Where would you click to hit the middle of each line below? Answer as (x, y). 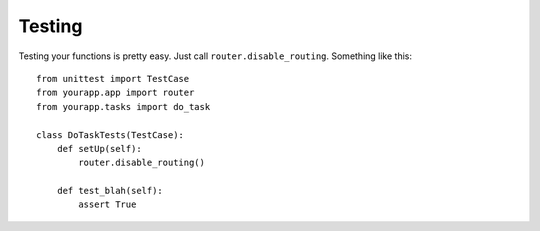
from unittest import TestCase (113, 78)
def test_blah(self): (110, 191)
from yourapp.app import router (115, 93)
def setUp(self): (99, 148)
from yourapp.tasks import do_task (123, 106)
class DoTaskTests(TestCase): (110, 134)
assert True (107, 204)
